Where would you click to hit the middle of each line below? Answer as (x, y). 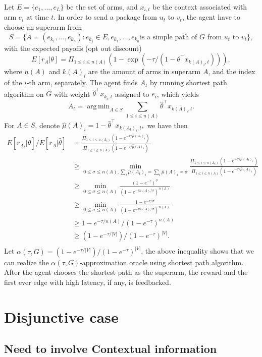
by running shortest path (189, 82)
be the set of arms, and (102, 7)
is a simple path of (169, 37)
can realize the (27, 262)
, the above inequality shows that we (197, 251)
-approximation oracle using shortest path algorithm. (162, 262)
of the (13, 82)
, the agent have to (211, 17)
